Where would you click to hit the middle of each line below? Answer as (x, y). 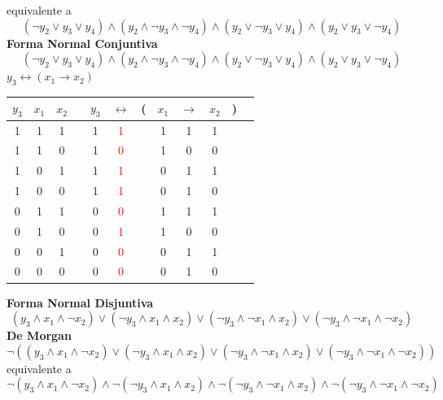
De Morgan (39, 335)
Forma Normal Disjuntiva (80, 302)
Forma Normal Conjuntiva (82, 43)
